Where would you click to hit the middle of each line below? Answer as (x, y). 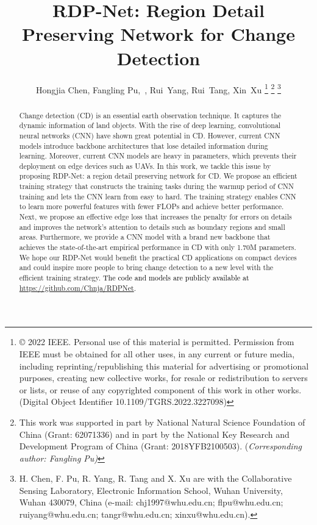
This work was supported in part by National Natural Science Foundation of (162, 422)
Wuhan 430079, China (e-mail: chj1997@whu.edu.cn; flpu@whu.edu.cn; (151, 502)
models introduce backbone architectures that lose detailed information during (144, 145)
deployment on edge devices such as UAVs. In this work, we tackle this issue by (145, 166)
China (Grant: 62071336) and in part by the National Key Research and (154, 434)
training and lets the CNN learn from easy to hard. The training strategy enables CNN (158, 196)
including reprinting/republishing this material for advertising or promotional (164, 366)
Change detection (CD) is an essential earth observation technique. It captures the (150, 115)
